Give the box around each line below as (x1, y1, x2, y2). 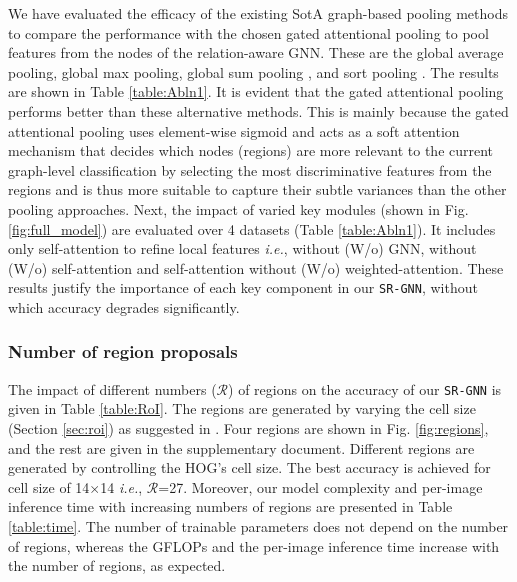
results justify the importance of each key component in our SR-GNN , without (8, 277, 478, 298)
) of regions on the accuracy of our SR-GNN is (228, 378, 502, 399)
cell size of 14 (8, 476, 90, 497)
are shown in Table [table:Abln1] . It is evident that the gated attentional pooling (8, 81, 504, 102)
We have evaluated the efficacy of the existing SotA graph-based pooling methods (8, 3, 508, 23)
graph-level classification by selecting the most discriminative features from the (8, 159, 492, 180)
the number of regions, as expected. (8, 555, 226, 576)
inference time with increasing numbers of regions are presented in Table (8, 496, 453, 517)
